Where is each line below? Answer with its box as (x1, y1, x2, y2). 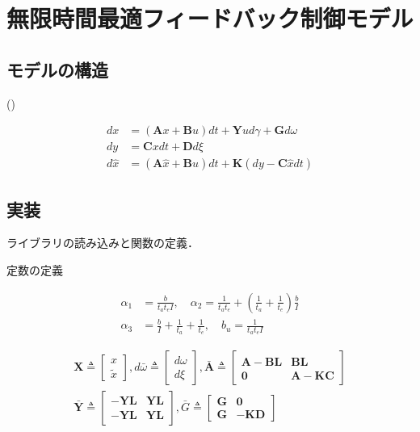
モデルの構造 (6, 57, 108, 82)
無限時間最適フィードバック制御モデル (6, 2, 414, 35)
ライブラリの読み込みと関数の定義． (6, 234, 199, 251)
